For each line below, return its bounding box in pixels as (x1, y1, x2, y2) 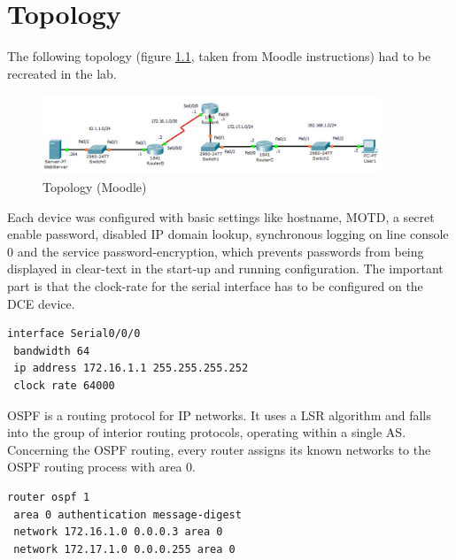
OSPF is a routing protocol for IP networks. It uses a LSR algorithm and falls (7, 405, 431, 424)
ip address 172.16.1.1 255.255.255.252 (13, 362, 249, 375)
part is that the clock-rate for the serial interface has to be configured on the (7, 277, 423, 295)
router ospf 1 (7, 490, 90, 503)
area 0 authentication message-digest (13, 508, 242, 521)
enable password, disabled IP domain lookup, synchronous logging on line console (7, 225, 449, 243)
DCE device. (7, 294, 75, 312)
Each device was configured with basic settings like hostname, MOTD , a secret (7, 207, 435, 226)
